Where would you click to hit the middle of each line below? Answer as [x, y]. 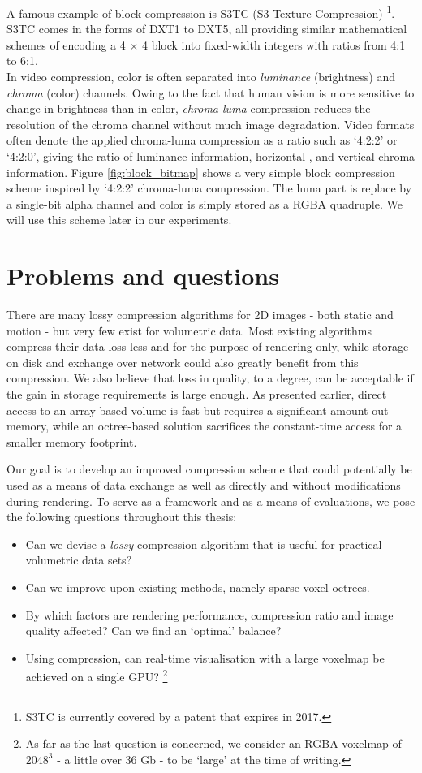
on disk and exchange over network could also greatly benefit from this [183, 362]
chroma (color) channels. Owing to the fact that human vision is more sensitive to [211, 92]
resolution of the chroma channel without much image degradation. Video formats [211, 124]
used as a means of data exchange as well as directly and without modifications [204, 485]
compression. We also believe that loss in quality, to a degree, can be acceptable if [210, 378]
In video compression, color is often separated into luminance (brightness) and [201, 77]
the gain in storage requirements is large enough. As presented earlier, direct [197, 394]
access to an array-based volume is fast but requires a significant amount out [198, 410]
